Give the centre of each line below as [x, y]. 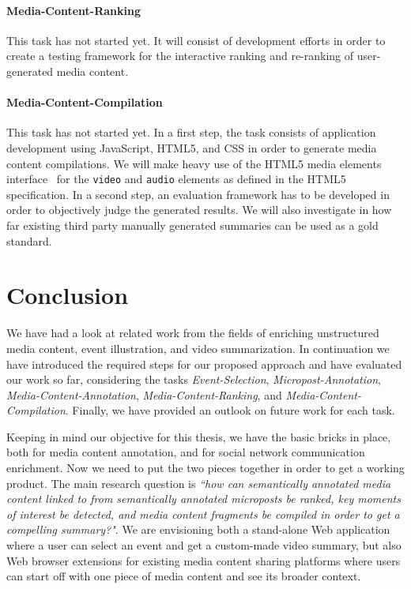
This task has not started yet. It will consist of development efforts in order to [196, 40]
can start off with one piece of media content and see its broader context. [184, 576]
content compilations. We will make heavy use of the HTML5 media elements [194, 163]
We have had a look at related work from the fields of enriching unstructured [193, 333]
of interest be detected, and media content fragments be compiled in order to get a [203, 514]
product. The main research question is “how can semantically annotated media [199, 483]
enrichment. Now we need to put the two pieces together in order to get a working [205, 468]
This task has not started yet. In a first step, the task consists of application [191, 132]
